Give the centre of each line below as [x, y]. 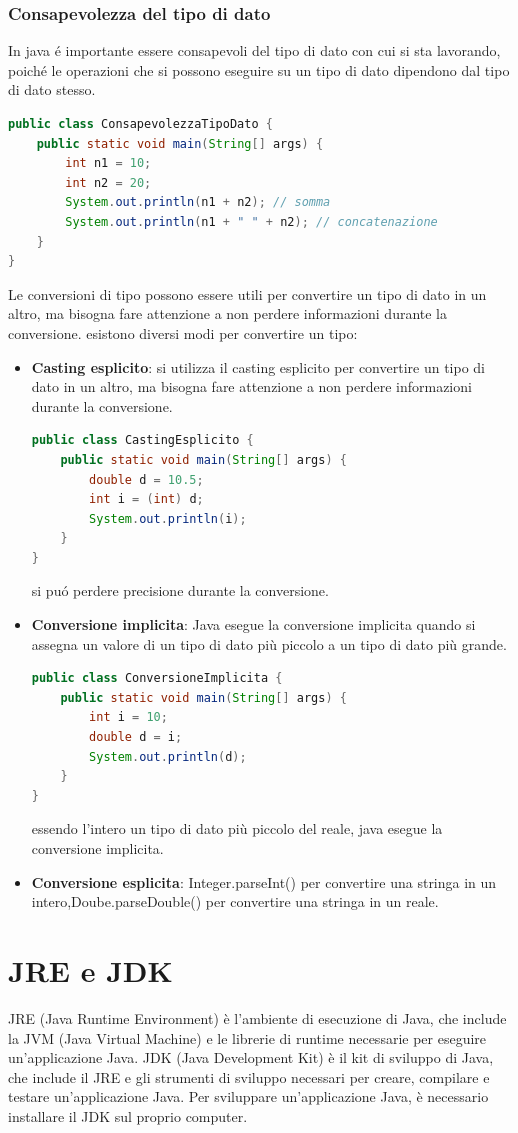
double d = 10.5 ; [146, 479]
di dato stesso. [52, 89]
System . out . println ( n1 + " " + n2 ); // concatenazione [251, 221]
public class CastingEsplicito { [142, 440]
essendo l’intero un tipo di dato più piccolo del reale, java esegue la [237, 828]
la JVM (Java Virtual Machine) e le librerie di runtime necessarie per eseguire [247, 1037]
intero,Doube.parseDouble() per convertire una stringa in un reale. [235, 901]
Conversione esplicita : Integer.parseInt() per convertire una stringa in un [264, 881]
